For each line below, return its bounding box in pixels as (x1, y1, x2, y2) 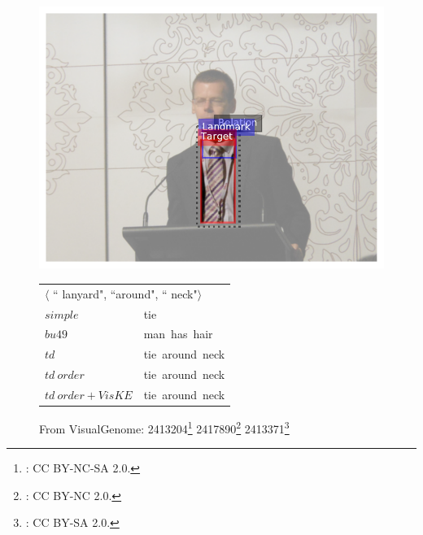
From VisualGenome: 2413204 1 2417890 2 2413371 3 (39, 418, 290, 437)
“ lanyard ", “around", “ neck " (53, 285, 198, 302)
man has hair (143, 325, 213, 342)
